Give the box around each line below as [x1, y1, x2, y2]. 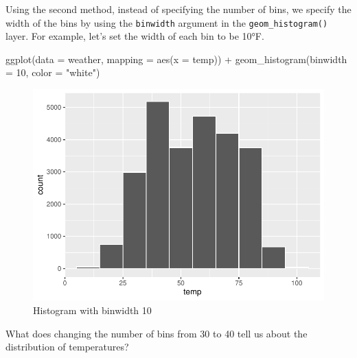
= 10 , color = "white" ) [5, 65, 100, 80]
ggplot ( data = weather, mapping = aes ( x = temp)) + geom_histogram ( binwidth [5, 51, 347, 66]
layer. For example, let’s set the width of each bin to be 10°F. [5, 29, 264, 43]
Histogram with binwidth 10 [33, 302, 152, 317]
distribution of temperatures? [5, 339, 129, 354]
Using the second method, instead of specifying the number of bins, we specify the [5, 2, 352, 16]
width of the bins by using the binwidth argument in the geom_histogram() [5, 15, 328, 29]
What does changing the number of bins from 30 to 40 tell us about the [5, 326, 308, 340]
